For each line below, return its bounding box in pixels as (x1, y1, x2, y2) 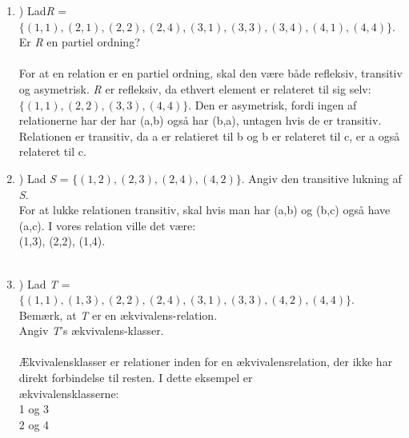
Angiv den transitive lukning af (248, 169, 402, 186)
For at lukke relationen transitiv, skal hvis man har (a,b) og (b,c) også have (18, 201, 391, 218)
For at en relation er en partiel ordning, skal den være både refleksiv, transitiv (18, 65, 403, 82)
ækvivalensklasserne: (18, 384, 119, 401)
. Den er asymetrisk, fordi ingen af (188, 96, 357, 113)
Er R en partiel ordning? (18, 34, 140, 50)
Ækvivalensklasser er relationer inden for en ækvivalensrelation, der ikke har (18, 353, 393, 370)
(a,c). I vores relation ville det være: (18, 217, 196, 233)
